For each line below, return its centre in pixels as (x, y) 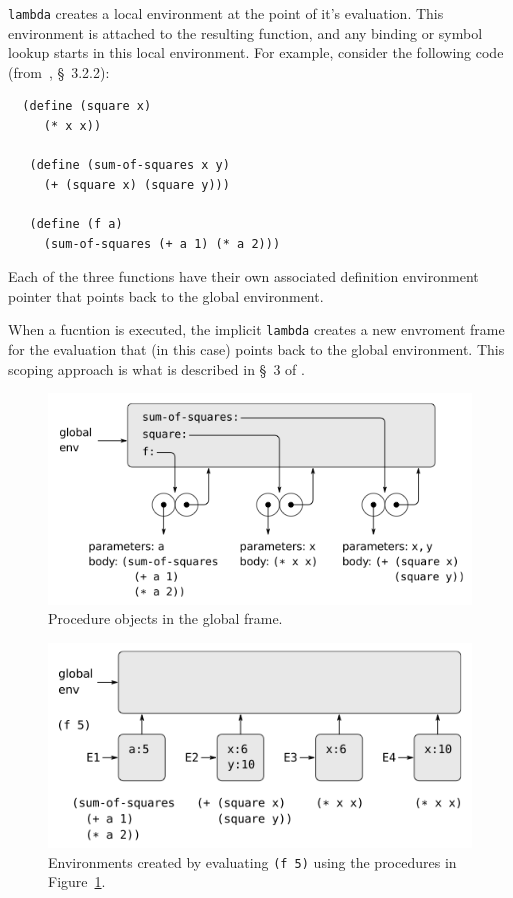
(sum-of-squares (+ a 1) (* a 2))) (162, 243)
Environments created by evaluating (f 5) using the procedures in (252, 861)
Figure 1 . (77, 881)
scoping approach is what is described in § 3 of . (156, 368)
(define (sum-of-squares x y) (129, 165)
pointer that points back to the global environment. (166, 295)
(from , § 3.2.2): (59, 71)
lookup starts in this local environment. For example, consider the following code (256, 52)
